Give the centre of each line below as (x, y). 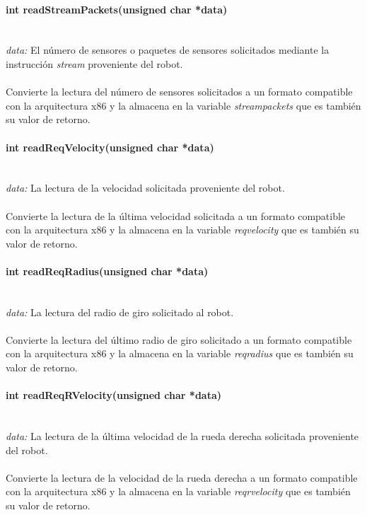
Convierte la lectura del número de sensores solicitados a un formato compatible (179, 92)
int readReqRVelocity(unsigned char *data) (114, 395)
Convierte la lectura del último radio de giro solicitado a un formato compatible (179, 339)
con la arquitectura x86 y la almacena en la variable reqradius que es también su (180, 353)
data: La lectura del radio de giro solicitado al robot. (120, 312)
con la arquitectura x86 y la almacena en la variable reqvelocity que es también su (182, 230)
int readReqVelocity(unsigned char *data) (110, 147)
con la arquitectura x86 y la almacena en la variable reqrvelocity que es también (178, 491)
